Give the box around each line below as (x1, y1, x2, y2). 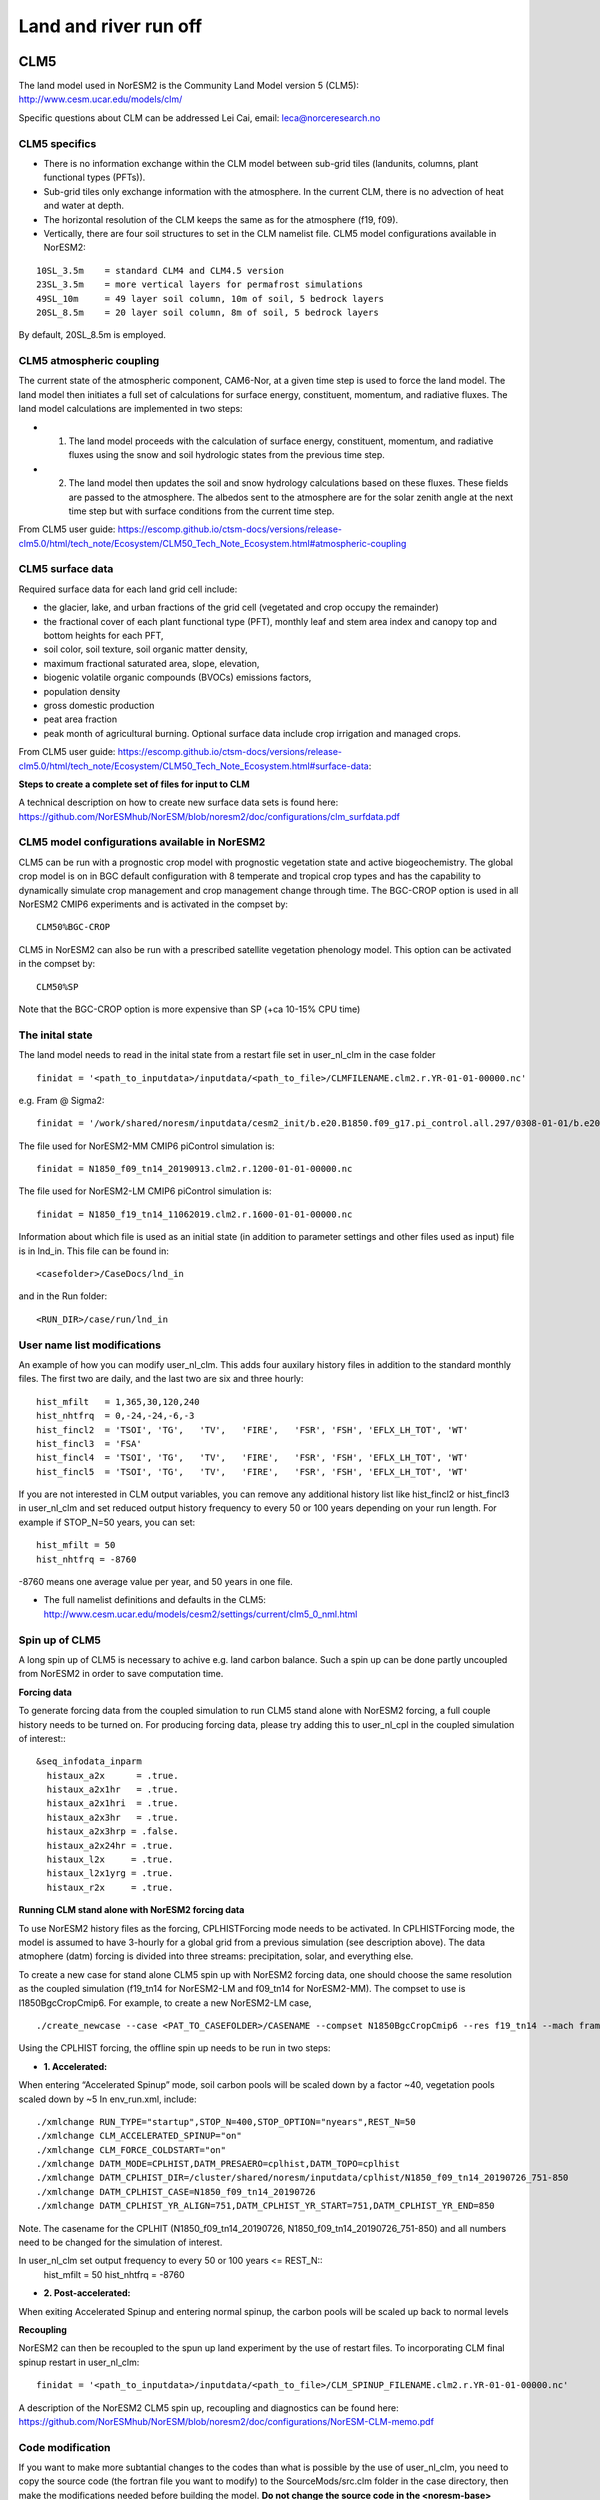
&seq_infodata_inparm (36, 1756, 142, 1767)
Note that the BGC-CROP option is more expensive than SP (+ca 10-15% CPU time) (18, 1003, 361, 1015)
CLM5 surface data (18, 562, 114, 576)
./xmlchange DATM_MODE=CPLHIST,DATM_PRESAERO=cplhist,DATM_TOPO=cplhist (36, 2158, 400, 2170)
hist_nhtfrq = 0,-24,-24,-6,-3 (36, 1410, 195, 1422)
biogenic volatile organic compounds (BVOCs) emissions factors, (43, 671, 312, 684)
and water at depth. (43, 200, 125, 212)
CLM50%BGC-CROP (36, 921, 111, 933)
